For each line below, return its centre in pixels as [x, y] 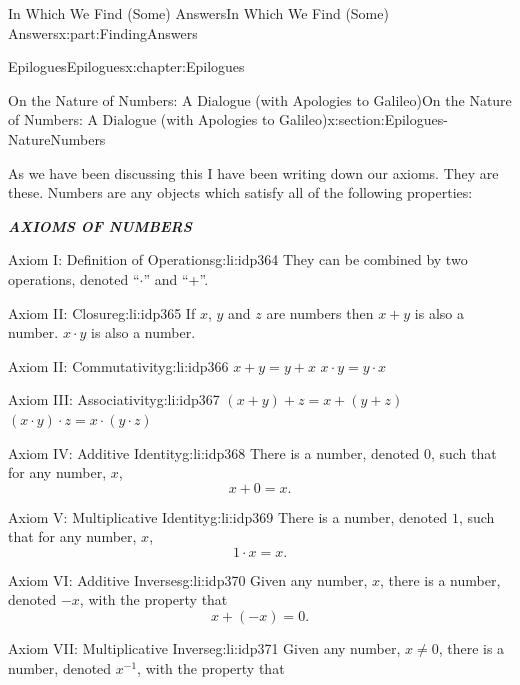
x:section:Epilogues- [387, 119]
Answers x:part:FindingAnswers [103, 32]
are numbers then [320, 312]
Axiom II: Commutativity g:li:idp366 [118, 365]
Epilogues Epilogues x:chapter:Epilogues [126, 66]
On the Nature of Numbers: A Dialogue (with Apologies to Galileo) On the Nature [260, 99]
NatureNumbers [57, 138]
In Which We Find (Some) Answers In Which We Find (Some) [198, 13]
